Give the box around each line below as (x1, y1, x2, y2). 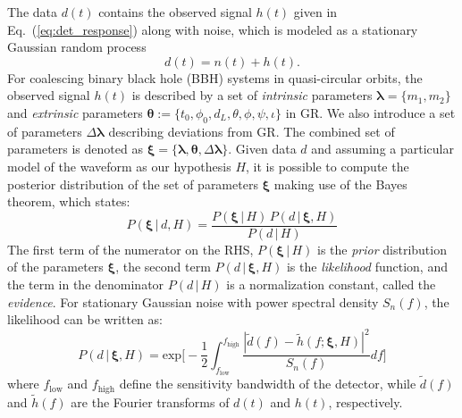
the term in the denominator (7, 274, 164, 293)
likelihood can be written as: (7, 310, 163, 329)
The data (7, 3, 57, 21)
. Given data (228, 139, 297, 158)
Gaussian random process (7, 38, 147, 56)
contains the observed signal (98, 3, 252, 21)
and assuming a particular (311, 139, 454, 158)
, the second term (115, 257, 211, 276)
